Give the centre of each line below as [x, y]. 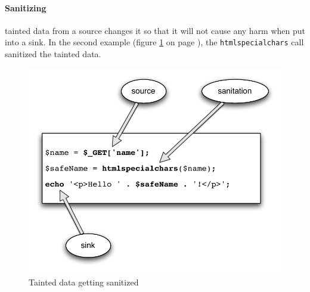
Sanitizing [26, 7]
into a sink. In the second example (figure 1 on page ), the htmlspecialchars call [154, 42]
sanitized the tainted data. [53, 54]
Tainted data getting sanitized [84, 282]
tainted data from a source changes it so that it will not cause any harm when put [155, 30]
